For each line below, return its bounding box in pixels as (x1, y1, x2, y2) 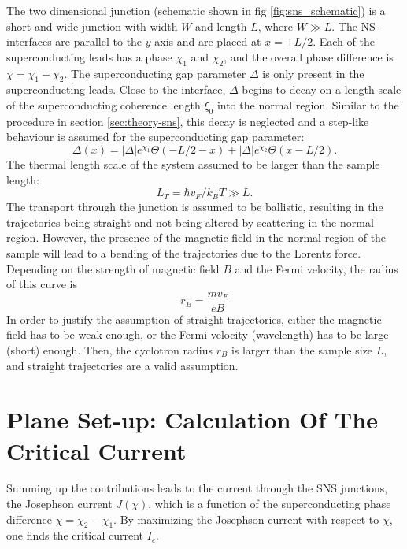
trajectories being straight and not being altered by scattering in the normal (6, 213, 374, 230)
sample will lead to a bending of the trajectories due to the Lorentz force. (6, 244, 361, 261)
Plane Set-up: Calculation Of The (6, 403, 378, 436)
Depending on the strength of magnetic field (6, 260, 220, 276)
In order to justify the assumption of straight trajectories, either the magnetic (6, 310, 382, 327)
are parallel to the (55, 33, 142, 50)
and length (195, 17, 247, 34)
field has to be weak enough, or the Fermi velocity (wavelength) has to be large (6, 326, 389, 343)
